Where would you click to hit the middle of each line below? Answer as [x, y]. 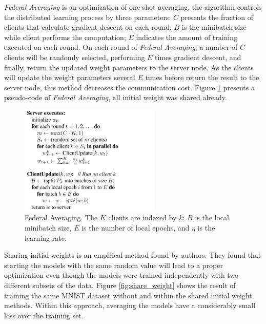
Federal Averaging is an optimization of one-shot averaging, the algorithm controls [133, 7]
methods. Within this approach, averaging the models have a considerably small [130, 305]
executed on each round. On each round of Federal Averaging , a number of [121, 47]
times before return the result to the [202, 77]
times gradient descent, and [198, 57]
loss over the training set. [44, 315]
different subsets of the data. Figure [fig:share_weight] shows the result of [120, 285]
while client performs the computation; [65, 37]
